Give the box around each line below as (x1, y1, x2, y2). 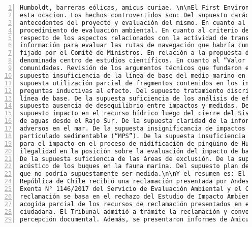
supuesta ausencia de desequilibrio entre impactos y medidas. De (20, 102, 249, 110)
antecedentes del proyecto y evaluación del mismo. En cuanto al (20, 19, 245, 26)
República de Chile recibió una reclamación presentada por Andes (20, 178, 249, 185)
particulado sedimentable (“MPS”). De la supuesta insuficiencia (20, 132, 245, 140)
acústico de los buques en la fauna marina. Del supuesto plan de (20, 163, 249, 170)
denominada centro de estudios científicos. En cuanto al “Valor (20, 57, 245, 64)
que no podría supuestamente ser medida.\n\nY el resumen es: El (20, 170, 245, 178)
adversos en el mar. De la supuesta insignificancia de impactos (20, 125, 245, 132)
